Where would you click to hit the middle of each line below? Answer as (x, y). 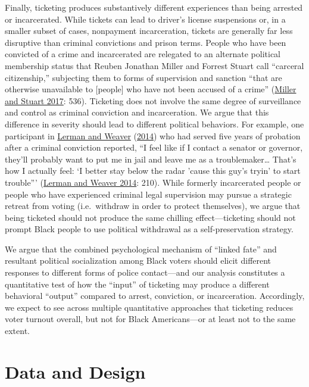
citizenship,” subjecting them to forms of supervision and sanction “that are (143, 77)
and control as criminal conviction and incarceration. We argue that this (137, 112)
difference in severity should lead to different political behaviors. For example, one (154, 124)
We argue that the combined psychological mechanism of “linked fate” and (141, 249)
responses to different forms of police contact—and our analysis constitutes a (145, 272)
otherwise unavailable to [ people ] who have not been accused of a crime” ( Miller (151, 89)
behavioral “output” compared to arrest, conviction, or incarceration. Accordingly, (155, 296)
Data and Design (75, 371)
